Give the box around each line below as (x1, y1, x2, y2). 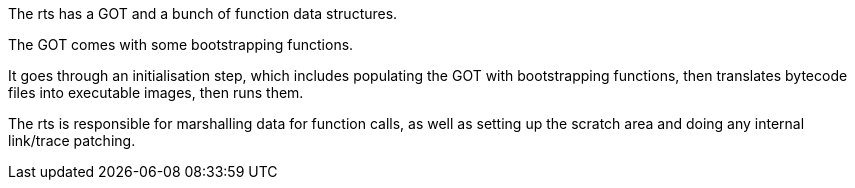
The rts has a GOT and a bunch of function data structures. (8, 5, 398, 22)
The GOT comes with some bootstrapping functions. (8, 36, 354, 53)
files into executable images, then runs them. (8, 84, 304, 101)
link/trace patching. (8, 132, 136, 149)
